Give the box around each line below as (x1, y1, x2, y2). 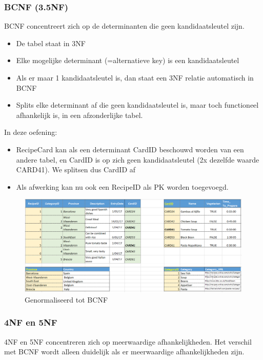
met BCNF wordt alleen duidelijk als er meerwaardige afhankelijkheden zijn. (4, 346, 245, 357)
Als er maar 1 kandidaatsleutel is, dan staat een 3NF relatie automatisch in (16, 72, 254, 83)
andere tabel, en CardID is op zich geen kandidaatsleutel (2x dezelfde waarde (16, 154, 259, 165)
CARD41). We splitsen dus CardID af (16, 164, 136, 175)
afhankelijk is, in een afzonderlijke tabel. (16, 109, 143, 120)
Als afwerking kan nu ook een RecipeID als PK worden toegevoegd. (16, 181, 229, 192)
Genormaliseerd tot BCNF (25, 294, 108, 305)
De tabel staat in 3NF (16, 37, 86, 48)
